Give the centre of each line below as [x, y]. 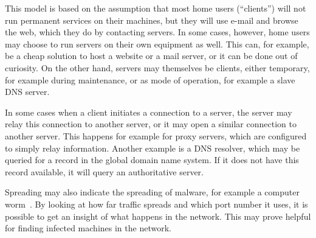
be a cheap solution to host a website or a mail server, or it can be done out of [151, 56]
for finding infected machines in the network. [88, 228]
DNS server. [27, 92]
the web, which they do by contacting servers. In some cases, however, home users [157, 32]
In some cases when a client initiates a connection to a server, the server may [149, 112]
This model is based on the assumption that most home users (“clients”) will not [156, 8]
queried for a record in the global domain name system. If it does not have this [152, 160]
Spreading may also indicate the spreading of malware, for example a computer [152, 192]
